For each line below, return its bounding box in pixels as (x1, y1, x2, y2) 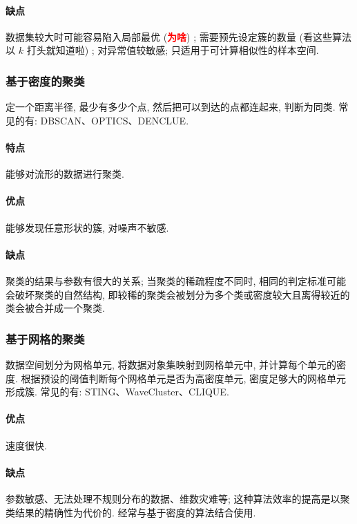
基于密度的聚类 (6, 72, 85, 89)
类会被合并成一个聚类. (6, 301, 105, 315)
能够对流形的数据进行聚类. (6, 167, 124, 181)
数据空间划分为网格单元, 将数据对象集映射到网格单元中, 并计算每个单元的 (6, 357, 337, 371)
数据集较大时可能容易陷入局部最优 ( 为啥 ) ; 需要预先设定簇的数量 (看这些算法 (6, 29, 351, 44)
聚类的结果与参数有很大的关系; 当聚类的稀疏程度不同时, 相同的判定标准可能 (6, 273, 347, 288)
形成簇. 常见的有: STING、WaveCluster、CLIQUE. (6, 384, 229, 399)
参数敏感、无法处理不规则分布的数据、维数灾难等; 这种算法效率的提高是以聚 (6, 491, 350, 505)
